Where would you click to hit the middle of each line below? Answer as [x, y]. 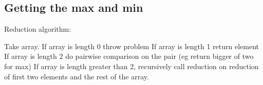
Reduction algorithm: [38, 29]
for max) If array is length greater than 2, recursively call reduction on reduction [131, 66]
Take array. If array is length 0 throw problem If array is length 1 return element [131, 46]
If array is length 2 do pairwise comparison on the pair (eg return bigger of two [129, 56]
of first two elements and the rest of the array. [77, 76]
